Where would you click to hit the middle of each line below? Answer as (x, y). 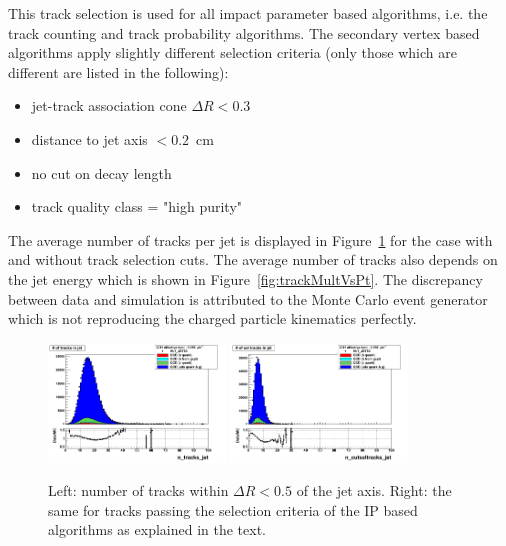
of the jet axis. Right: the (374, 490)
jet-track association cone (109, 105)
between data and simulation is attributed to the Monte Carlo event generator (248, 298)
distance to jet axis (89, 138)
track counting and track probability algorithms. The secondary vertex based (244, 32)
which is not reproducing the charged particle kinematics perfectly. (212, 318)
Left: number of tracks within (138, 490)
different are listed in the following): (118, 71)
